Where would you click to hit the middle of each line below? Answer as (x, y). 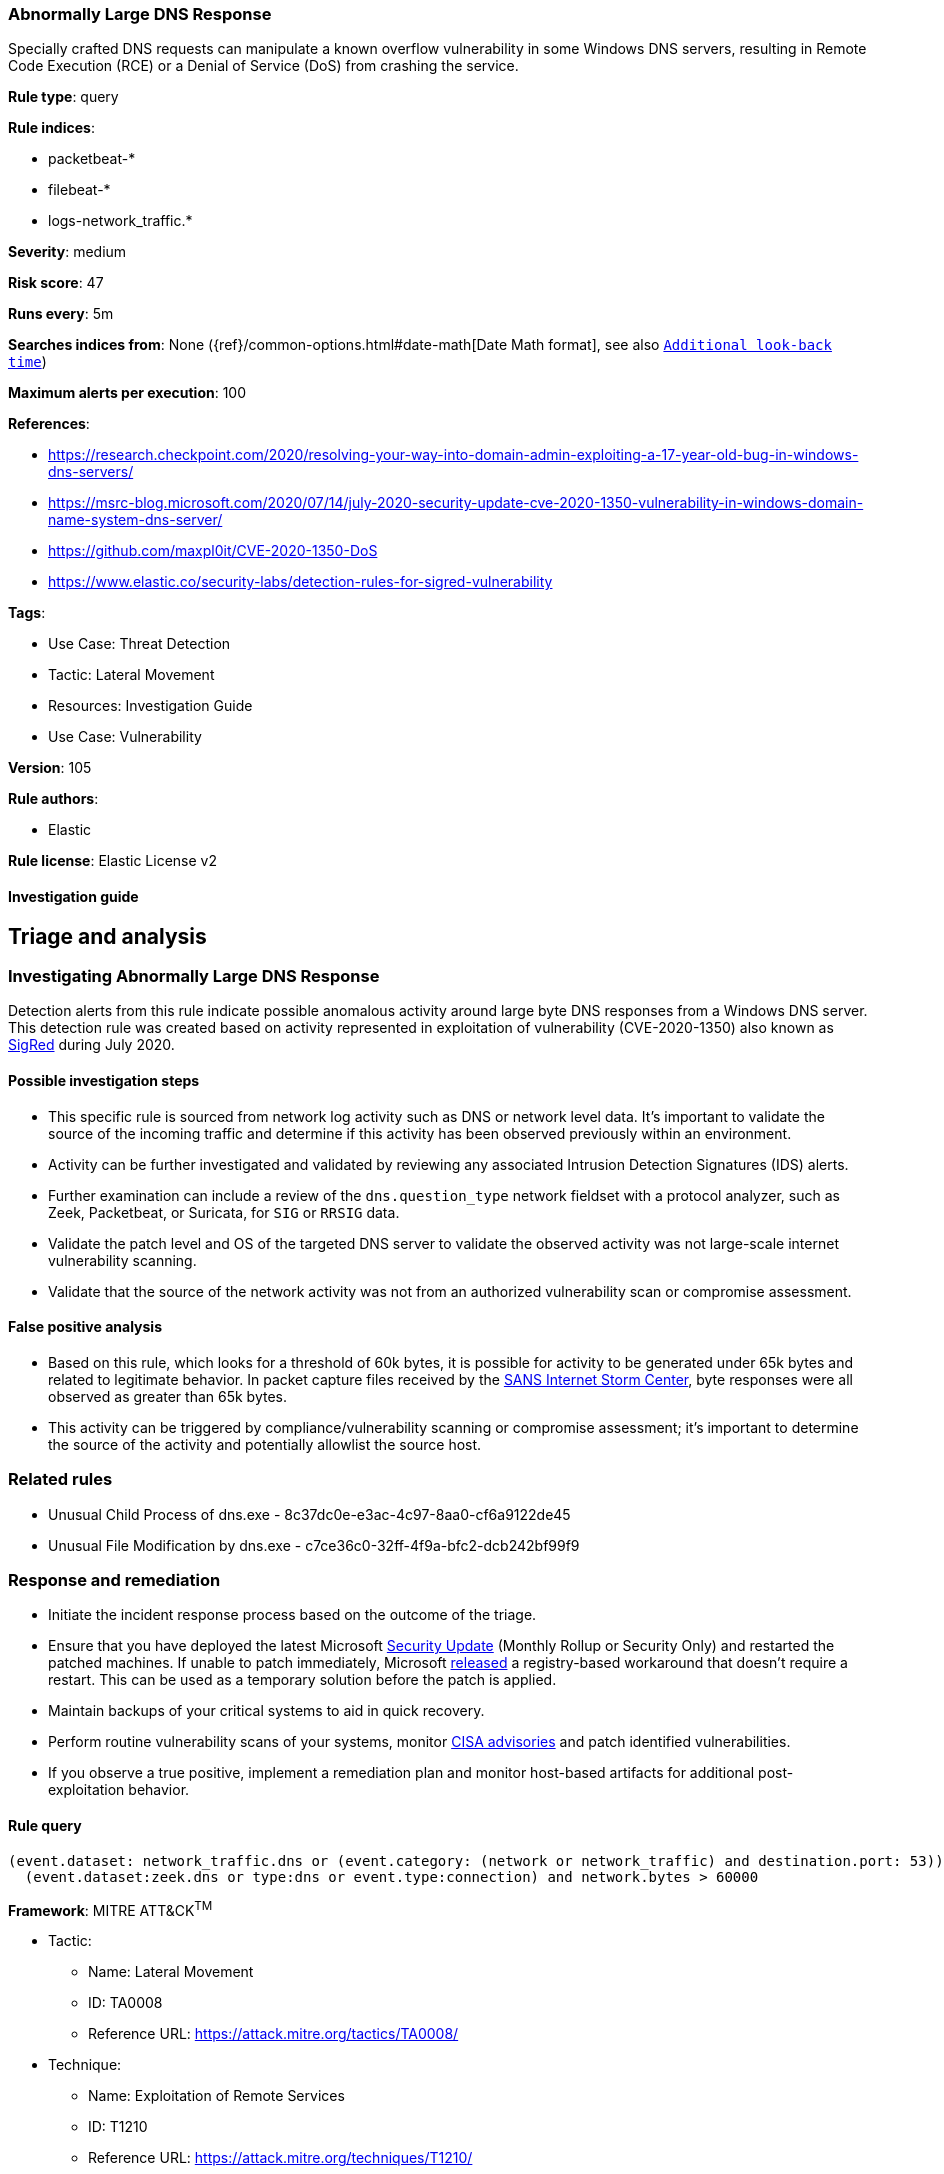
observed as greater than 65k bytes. (167, 1396)
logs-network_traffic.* (120, 221)
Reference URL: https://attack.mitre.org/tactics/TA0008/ (273, 2034)
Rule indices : (51, 128)
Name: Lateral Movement (171, 1972)
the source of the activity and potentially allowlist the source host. (265, 1444)
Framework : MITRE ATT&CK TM (110, 1908)
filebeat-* (79, 190)
